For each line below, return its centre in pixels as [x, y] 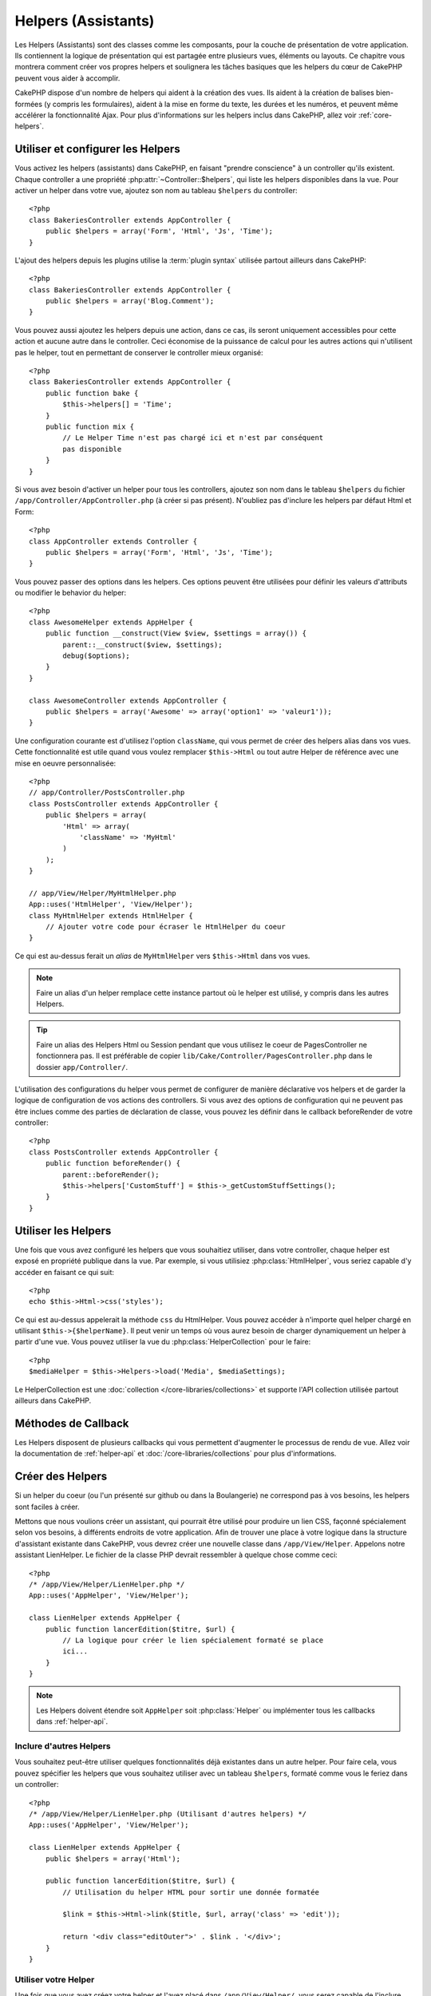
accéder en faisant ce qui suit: [65, 1272]
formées [29, 104]
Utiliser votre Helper [55, 1979]
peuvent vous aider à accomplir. [67, 78]
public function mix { [90, 427]
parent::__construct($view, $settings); [142, 644]
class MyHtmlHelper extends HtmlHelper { [111, 915]
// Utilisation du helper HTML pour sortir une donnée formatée [191, 1892]
